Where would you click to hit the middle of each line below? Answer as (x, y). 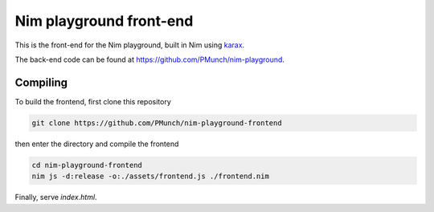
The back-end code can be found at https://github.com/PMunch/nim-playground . (150, 59)
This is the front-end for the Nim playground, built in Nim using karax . (130, 45)
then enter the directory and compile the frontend (97, 144)
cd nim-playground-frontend (87, 165)
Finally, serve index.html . (56, 198)
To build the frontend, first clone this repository (93, 101)
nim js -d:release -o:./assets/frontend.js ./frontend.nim (150, 176)
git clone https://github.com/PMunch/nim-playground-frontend (157, 123)
